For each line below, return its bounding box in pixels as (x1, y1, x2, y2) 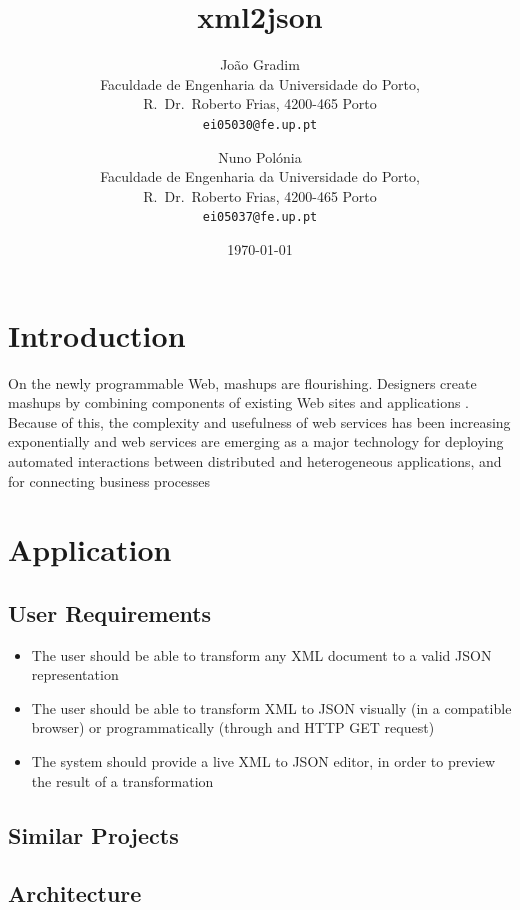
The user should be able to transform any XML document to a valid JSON (31, 644, 492, 665)
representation (31, 664, 119, 685)
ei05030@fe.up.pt (202, 117, 318, 132)
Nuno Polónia (218, 146, 302, 167)
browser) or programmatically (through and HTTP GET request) (31, 717, 435, 738)
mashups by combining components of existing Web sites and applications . (8, 392, 470, 413)
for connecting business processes (8, 470, 210, 491)
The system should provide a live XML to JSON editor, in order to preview (31, 751, 495, 772)
